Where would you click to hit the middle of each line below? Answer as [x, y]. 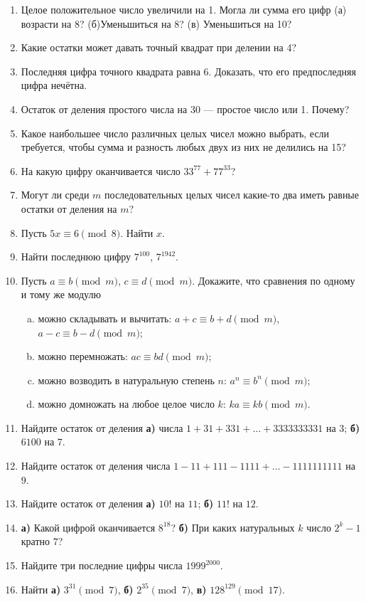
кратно [36, 541]
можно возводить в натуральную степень [126, 380]
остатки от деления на [69, 208]
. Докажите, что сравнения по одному [274, 280]
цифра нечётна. [54, 85]
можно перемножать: [83, 356]
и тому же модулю [61, 294]
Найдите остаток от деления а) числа [102, 427]
